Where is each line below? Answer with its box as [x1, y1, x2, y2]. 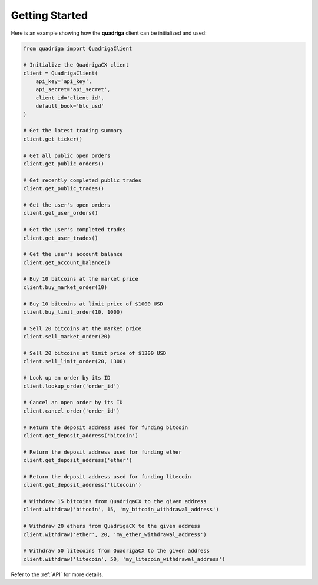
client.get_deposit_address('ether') [23, 457, 132, 464]
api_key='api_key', [35, 78, 92, 85]
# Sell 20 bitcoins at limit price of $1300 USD [23, 350, 167, 356]
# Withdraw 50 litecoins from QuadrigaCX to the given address [23, 547, 210, 554]
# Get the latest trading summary [23, 127, 123, 134]
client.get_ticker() [23, 135, 82, 142]
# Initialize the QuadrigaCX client [23, 62, 130, 68]
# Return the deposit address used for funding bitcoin [23, 424, 188, 431]
